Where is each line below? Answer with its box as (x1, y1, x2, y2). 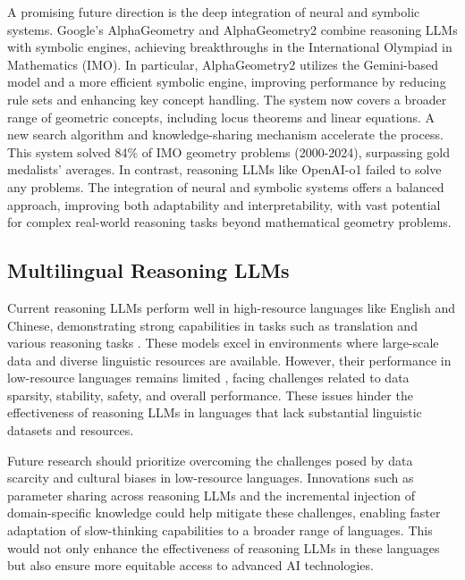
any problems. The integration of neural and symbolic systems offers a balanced (7, 177, 444, 196)
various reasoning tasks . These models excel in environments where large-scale (7, 333, 439, 352)
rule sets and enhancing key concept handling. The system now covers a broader (7, 89, 447, 108)
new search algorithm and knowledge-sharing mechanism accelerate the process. (7, 125, 444, 144)
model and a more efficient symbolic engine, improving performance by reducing (7, 72, 446, 91)
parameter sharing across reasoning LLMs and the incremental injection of (7, 485, 416, 504)
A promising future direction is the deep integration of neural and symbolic (7, 3, 420, 21)
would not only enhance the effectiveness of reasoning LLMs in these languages (7, 538, 440, 557)
